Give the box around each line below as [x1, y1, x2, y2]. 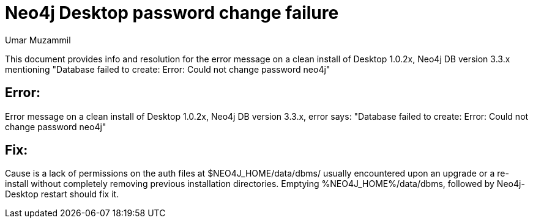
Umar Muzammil [5, 34, 71, 45]
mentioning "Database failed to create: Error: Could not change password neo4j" [5, 64, 330, 75]
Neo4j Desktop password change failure [5, 2, 339, 23]
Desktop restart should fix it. [5, 189, 119, 200]
